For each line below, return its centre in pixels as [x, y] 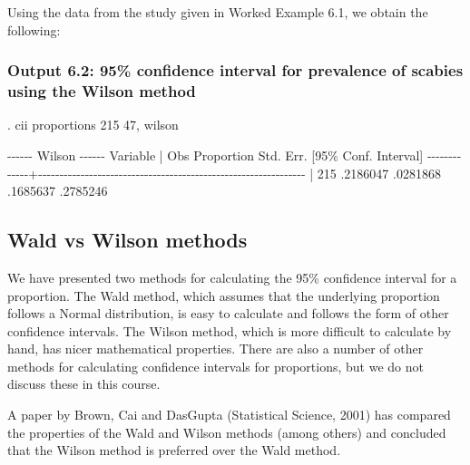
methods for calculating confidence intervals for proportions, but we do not [215, 366]
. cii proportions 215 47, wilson [93, 125]
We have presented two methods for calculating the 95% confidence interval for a [232, 277]
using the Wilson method [102, 91]
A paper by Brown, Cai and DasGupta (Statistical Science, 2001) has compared [229, 415]
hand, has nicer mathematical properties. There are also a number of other [215, 349]
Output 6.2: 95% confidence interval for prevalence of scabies [235, 70]
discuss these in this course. [84, 384]
